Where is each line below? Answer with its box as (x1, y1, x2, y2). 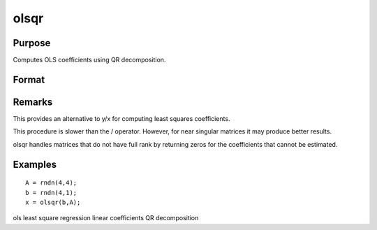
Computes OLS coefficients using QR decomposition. (13, 56, 166, 64)
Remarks (13, 96, 53, 108)
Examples (13, 158, 57, 171)
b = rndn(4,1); (25, 189, 77, 196)
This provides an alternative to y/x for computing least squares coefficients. (13, 114, 230, 122)
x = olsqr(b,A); (25, 198, 81, 206)
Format (13, 73, 45, 85)
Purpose (13, 37, 51, 49)
